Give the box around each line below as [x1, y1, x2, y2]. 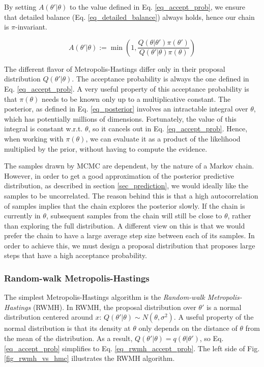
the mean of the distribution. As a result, [4, 333, 133, 344]
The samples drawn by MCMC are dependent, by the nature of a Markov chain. [4, 160, 254, 171]
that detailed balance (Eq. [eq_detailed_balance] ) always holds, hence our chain [4, 11, 255, 22]
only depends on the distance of [138, 323, 238, 333]
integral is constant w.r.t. [4, 123, 83, 134]
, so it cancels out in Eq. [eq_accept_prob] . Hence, [88, 123, 248, 134]
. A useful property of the [173, 312, 254, 322]
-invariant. [15, 21, 47, 32]
